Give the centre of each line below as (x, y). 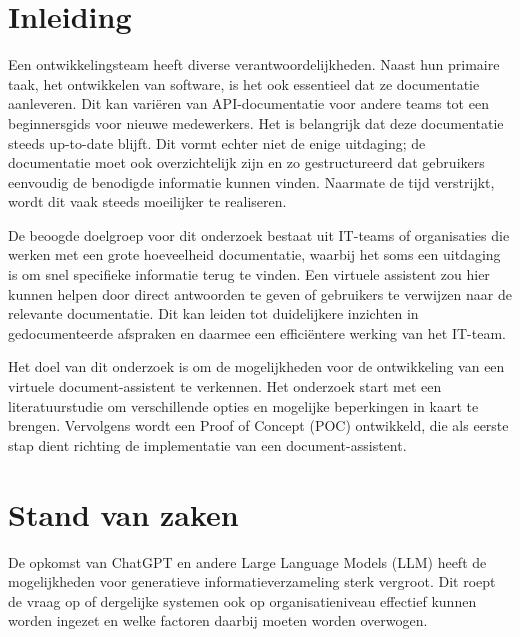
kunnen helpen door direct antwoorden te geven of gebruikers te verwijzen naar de (260, 293)
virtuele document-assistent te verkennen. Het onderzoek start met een (225, 386)
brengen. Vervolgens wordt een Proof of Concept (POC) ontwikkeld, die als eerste (258, 425)
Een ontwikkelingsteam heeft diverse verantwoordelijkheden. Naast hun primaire (254, 64)
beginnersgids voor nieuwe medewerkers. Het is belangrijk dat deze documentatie (256, 122)
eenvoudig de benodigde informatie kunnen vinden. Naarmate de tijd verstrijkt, (251, 181)
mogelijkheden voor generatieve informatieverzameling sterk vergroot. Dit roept (252, 581)
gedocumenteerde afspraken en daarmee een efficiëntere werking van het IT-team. (257, 332)
